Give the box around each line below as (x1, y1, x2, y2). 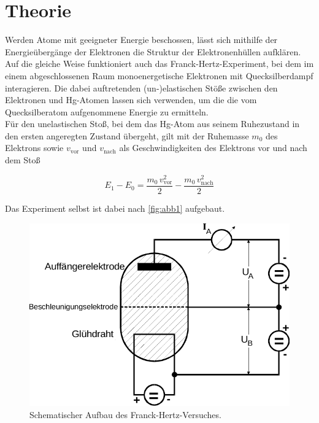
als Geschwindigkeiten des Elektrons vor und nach (119, 141, 307, 154)
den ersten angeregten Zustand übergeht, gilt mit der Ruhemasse (5, 129, 249, 142)
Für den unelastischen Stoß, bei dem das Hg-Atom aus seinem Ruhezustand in (5, 117, 300, 130)
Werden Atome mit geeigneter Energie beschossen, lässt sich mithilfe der (5, 33, 278, 46)
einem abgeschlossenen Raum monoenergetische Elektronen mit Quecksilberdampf (5, 69, 313, 82)
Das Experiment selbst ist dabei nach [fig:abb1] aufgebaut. (5, 201, 225, 214)
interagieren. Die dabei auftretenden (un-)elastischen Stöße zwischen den (5, 81, 278, 94)
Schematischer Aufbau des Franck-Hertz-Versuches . (29, 408, 221, 421)
